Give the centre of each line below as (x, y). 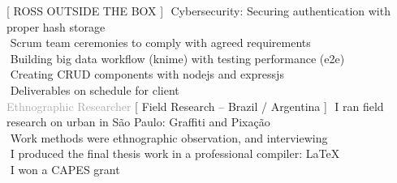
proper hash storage (56, 26)
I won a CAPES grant (65, 169)
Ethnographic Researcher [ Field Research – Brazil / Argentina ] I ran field (195, 106)
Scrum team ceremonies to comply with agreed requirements (160, 43)
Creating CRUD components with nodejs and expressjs (147, 74)
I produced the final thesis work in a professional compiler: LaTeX (175, 153)
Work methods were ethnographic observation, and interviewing (169, 137)
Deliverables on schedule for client (95, 89)
